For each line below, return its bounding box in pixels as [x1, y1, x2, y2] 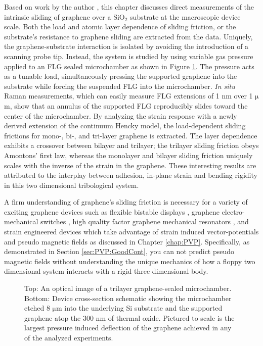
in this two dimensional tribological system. [4, 179, 139, 190]
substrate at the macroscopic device [130, 11, 241, 22]
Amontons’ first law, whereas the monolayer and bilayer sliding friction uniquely [4, 150, 253, 160]
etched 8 [24, 303, 50, 313]
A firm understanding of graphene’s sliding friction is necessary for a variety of [4, 196, 248, 207]
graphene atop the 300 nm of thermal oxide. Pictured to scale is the [24, 312, 235, 323]
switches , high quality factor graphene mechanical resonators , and [40, 216, 249, 227]
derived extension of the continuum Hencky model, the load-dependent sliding [4, 120, 246, 131]
